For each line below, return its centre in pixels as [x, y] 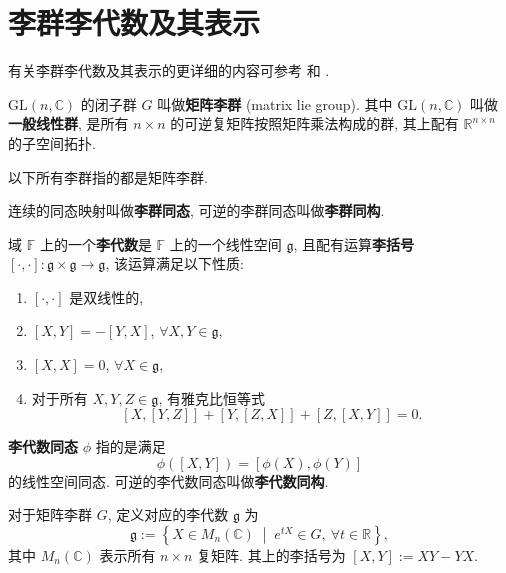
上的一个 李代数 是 [95, 243]
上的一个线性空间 [225, 243]
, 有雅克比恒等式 [211, 397]
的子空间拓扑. [52, 142]
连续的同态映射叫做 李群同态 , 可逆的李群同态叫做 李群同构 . [196, 210]
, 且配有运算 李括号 [354, 243]
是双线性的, [106, 296]
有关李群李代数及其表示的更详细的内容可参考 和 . [169, 70]
